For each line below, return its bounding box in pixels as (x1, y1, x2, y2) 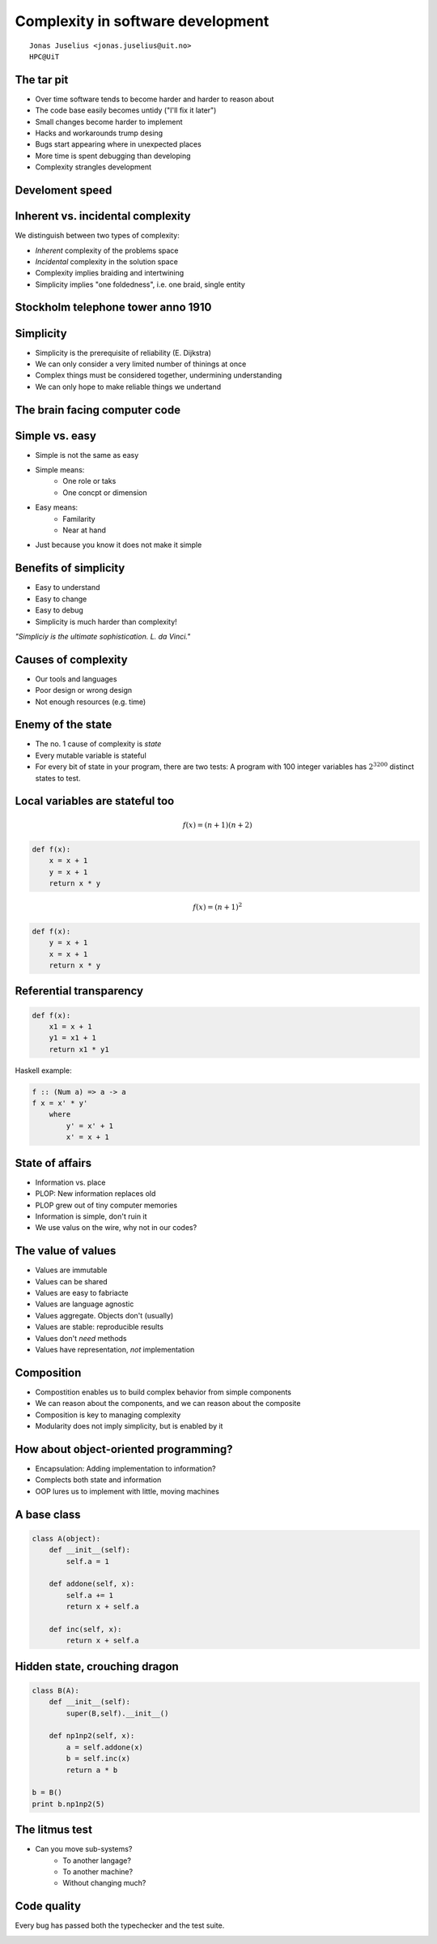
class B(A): (32, 1686, 80, 1695)
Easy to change (35, 594, 87, 604)
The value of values (15, 1244, 117, 1258)
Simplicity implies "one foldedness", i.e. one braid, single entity (35, 280, 246, 289)
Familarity (62, 514, 96, 523)
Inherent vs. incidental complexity (15, 209, 191, 223)
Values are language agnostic (35, 1299, 134, 1309)
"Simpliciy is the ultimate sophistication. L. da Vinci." (15, 631, 191, 641)
